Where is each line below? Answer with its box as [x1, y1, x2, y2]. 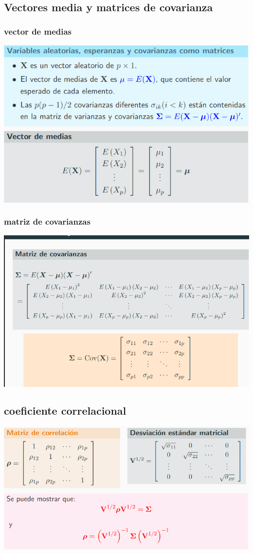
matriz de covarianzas [4, 215, 90, 228]
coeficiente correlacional [4, 402, 126, 418]
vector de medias [4, 25, 72, 37]
